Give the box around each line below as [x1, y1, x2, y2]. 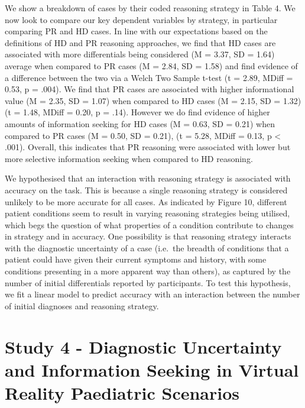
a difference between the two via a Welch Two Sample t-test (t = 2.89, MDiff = [5, 71, 293, 83]
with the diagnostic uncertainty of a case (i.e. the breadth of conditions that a [5, 241, 289, 254]
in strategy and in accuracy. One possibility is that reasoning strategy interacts [5, 230, 291, 242]
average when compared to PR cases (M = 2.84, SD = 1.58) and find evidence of [5, 59, 298, 72]
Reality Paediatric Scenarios [5, 381, 240, 404]
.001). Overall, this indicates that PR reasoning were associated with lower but [5, 141, 291, 153]
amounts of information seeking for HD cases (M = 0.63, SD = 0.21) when [5, 117, 275, 129]
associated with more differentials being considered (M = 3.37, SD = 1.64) [5, 48, 275, 60]
